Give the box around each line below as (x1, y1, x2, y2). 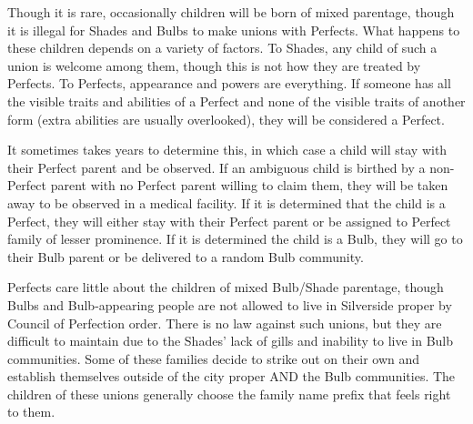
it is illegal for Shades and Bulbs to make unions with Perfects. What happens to (7, 20, 460, 39)
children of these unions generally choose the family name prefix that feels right (7, 384, 451, 403)
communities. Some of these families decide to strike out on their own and (7, 348, 420, 368)
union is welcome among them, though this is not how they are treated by (7, 56, 421, 75)
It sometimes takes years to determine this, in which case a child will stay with (7, 140, 448, 159)
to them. (7, 402, 55, 421)
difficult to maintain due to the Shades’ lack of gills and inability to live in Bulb (7, 331, 453, 350)
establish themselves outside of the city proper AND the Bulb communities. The (7, 367, 456, 386)
